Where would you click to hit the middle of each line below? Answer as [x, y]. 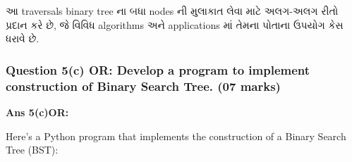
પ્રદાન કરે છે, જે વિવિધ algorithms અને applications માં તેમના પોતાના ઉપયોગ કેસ [175, 24]
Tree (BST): [32, 150]
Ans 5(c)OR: [37, 112]
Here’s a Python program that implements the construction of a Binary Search [176, 136]
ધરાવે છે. [23, 38]
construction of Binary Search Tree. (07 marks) [143, 86]
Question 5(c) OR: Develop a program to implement [158, 69]
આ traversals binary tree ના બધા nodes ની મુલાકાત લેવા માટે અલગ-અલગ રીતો [172, 11]
